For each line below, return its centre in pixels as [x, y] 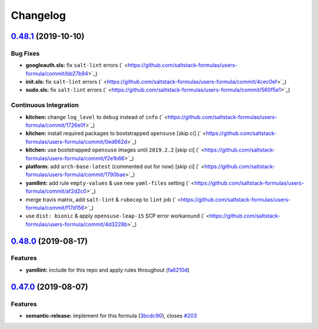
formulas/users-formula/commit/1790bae [76, 175]
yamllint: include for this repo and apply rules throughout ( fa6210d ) [107, 270]
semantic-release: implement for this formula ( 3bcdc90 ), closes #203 [111, 316]
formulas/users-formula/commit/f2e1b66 [75, 158]
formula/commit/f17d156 [55, 208]
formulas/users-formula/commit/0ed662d [77, 142]
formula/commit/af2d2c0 [56, 191]
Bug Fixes [25, 53]
